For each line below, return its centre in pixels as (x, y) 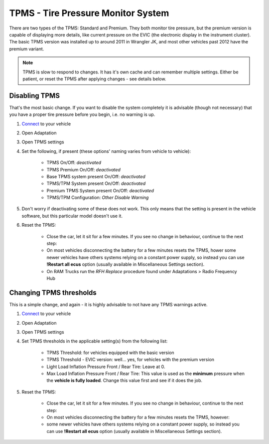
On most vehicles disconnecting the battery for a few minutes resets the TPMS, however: (138, 417)
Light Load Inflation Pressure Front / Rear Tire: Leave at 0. (106, 367)
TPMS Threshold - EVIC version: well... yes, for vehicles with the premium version (130, 360)
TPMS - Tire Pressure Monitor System (89, 13)
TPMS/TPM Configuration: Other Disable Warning (98, 198)
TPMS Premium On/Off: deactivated (83, 169)
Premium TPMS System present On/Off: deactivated (100, 190)
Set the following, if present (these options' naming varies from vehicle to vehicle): (106, 151)
